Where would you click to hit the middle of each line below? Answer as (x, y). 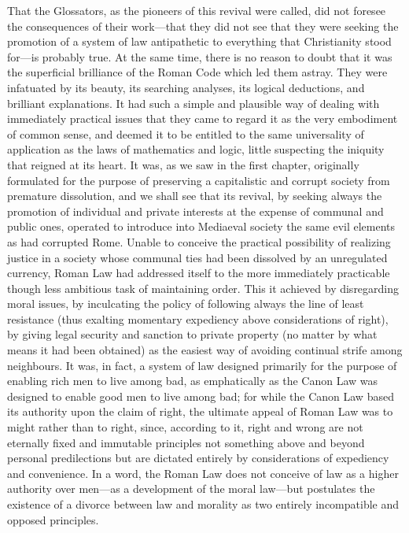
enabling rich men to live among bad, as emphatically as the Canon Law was (192, 381)
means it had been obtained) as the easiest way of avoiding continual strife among (205, 350)
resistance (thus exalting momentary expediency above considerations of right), (198, 318)
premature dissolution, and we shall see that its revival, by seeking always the (195, 196)
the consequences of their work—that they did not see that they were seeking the (203, 26)
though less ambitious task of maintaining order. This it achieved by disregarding (203, 288)
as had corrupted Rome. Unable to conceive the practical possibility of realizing (199, 241)
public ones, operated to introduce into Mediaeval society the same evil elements (201, 226)
